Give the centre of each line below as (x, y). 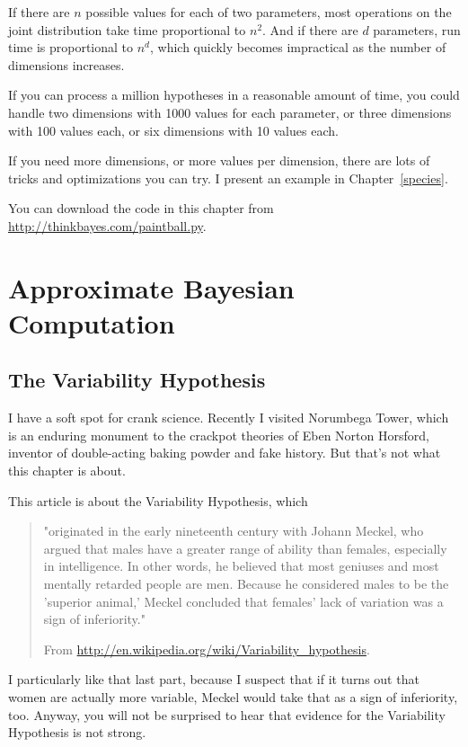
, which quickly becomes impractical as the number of (298, 47)
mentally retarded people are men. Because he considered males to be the (246, 584)
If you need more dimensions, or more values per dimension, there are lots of (219, 160)
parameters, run (417, 29)
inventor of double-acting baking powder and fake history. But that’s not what (225, 453)
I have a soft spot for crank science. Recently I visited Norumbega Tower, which (229, 418)
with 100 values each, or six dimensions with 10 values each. (173, 130)
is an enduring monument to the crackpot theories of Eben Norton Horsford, (219, 435)
